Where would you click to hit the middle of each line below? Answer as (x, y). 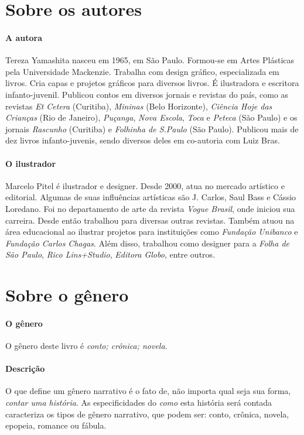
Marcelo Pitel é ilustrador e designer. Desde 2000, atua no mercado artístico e (145, 185)
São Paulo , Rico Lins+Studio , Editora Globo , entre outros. (110, 254)
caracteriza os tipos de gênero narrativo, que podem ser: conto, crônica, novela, (147, 414)
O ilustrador (31, 163)
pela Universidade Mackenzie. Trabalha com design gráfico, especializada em (142, 71)
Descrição (25, 369)
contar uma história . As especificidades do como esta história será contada (139, 403)
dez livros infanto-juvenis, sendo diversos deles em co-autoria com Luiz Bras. (143, 140)
